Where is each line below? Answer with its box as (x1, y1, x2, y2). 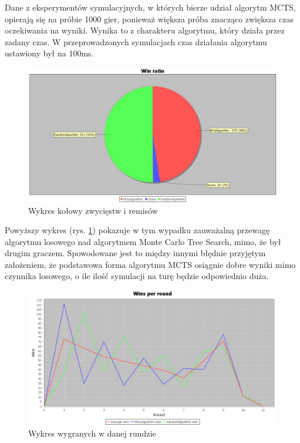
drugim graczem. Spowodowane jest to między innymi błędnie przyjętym (5, 247, 266, 259)
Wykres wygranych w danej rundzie (28, 427, 156, 439)
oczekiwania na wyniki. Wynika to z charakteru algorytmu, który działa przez (5, 24, 285, 36)
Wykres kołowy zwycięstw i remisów (28, 204, 158, 216)
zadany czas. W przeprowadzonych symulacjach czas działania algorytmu (5, 35, 267, 48)
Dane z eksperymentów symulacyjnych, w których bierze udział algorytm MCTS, (5, 1, 296, 13)
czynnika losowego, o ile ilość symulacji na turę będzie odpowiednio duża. (5, 270, 269, 282)
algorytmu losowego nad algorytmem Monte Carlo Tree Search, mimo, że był (5, 235, 281, 247)
